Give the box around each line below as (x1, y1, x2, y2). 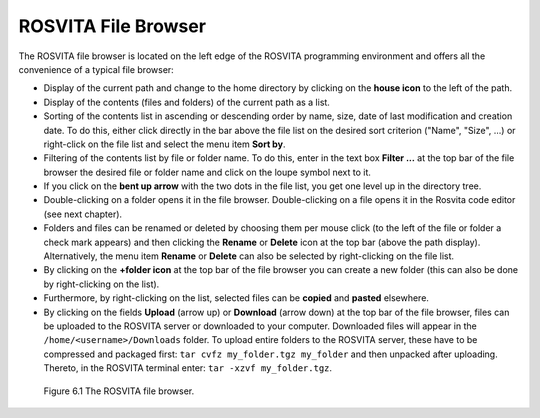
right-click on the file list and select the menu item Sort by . (43, 138, 286, 150)
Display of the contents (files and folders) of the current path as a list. (43, 96, 330, 108)
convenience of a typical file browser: (18, 63, 174, 75)
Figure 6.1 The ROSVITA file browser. (43, 385, 195, 397)
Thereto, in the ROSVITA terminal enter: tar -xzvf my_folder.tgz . (43, 362, 333, 374)
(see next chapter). (43, 208, 123, 220)
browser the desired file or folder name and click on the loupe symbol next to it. (43, 166, 372, 178)
